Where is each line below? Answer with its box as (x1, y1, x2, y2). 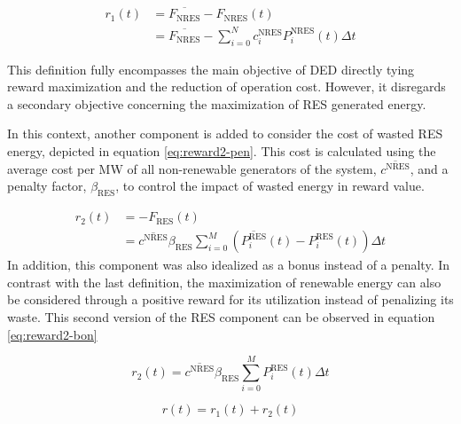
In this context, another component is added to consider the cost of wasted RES (7, 124, 443, 143)
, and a (410, 159, 449, 177)
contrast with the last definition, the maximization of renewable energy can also (7, 272, 441, 291)
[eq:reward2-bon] (7, 325, 98, 343)
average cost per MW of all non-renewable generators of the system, (7, 159, 377, 177)
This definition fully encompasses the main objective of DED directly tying (7, 59, 415, 78)
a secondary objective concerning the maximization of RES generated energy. (7, 94, 426, 113)
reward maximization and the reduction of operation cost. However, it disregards (7, 77, 446, 96)
